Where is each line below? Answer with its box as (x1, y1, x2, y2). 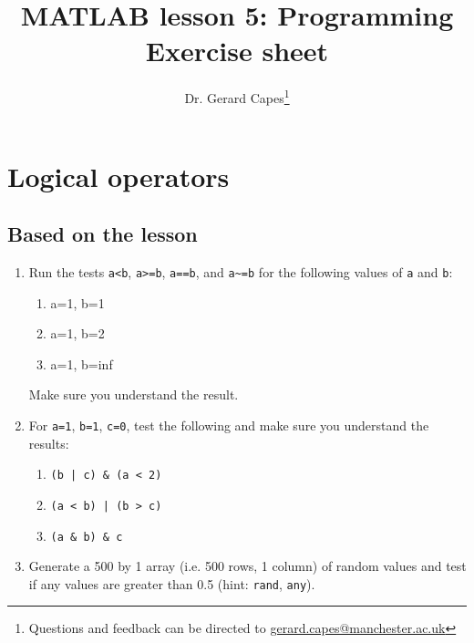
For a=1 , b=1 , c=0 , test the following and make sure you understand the (28, 415, 429, 434)
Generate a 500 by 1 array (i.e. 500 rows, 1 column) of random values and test (28, 556, 467, 576)
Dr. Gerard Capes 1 (184, 86, 290, 107)
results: (28, 433, 69, 452)
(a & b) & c (50, 530, 123, 544)
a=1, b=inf (50, 354, 113, 373)
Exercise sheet (145, 32, 329, 69)
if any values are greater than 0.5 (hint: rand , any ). (28, 574, 315, 593)
